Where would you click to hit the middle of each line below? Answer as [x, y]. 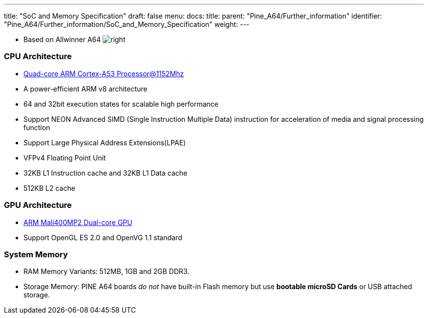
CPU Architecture [38, 57]
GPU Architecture [38, 205]
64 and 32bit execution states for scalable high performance [121, 104]
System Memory [36, 254]
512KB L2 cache [49, 188]
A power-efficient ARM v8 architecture [86, 89]
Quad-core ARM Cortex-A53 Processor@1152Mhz [104, 73]
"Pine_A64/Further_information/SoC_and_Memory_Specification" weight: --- [127, 24]
